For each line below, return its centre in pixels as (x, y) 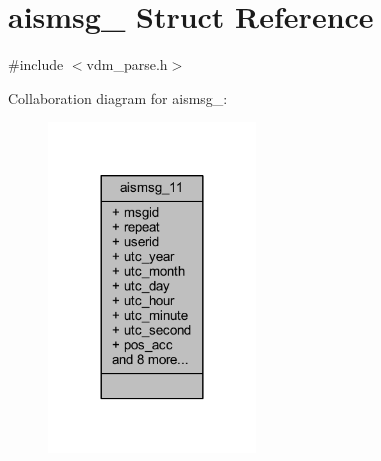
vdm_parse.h (127, 64)
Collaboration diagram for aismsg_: (118, 97)
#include (36, 64)
